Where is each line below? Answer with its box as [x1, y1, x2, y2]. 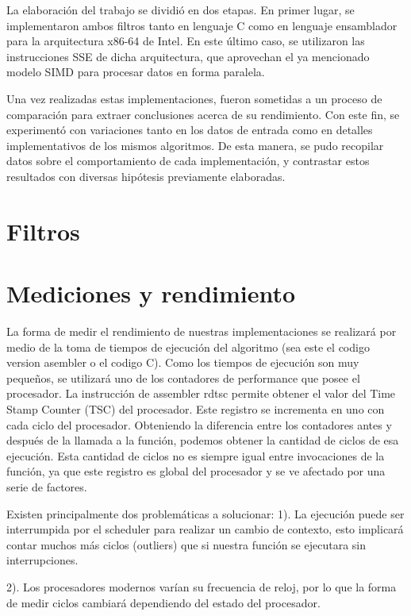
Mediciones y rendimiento [6, 277, 296, 310]
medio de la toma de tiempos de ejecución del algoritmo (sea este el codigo [6, 338, 370, 355]
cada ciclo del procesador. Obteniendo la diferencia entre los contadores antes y [6, 416, 392, 433]
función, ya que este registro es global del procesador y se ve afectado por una [6, 463, 386, 479]
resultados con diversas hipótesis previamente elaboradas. [6, 167, 286, 184]
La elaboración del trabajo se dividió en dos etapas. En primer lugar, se [6, 2, 355, 17]
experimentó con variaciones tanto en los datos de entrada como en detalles [6, 121, 373, 138]
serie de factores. [6, 478, 87, 495]
